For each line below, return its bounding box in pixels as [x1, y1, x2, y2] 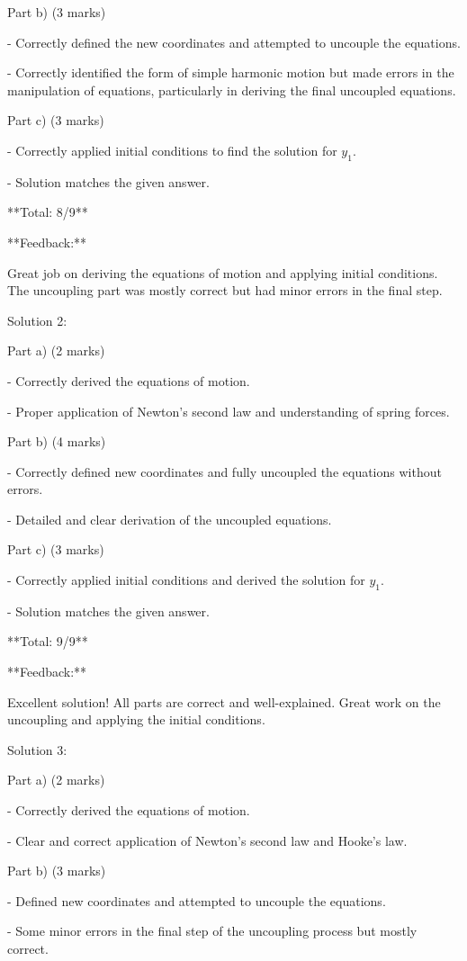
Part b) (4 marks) [7, 432, 106, 451]
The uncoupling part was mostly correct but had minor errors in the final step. [7, 281, 443, 300]
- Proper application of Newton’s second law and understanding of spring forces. [7, 401, 450, 420]
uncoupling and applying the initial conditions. [7, 710, 265, 729]
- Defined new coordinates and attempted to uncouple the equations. [7, 891, 386, 910]
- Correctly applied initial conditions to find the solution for [7, 140, 337, 159]
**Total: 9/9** [7, 632, 88, 651]
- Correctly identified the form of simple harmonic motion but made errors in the [7, 63, 454, 82]
